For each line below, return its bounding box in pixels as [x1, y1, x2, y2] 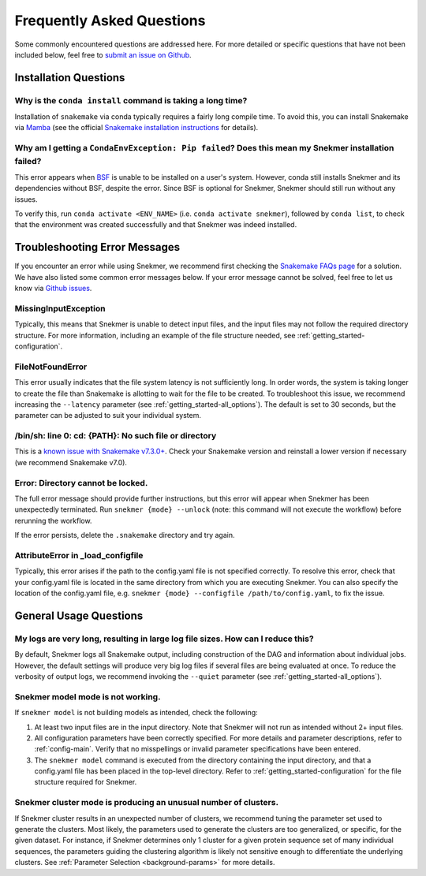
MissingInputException [14, 303, 106, 314]
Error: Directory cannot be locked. [14, 477, 148, 488]
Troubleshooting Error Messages [14, 240, 181, 254]
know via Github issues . [14, 284, 92, 293]
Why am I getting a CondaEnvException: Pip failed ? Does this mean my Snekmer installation [14, 143, 394, 154]
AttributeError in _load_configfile [14, 550, 144, 561]
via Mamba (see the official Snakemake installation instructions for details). [14, 123, 259, 132]
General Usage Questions [14, 609, 144, 622]
